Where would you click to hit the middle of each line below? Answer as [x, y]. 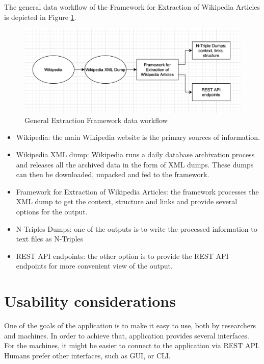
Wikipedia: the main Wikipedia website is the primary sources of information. [138, 137]
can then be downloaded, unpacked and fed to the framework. [113, 174]
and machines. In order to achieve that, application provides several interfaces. [127, 335]
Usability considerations [90, 301]
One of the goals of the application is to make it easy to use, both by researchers [130, 325]
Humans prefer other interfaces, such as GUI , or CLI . [87, 355]
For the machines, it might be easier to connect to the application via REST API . [132, 345]
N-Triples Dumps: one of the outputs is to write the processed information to [137, 228]
